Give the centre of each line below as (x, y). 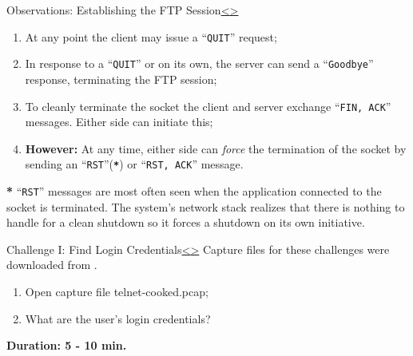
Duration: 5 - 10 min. (67, 345)
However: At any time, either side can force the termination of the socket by (216, 148)
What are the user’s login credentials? (118, 318)
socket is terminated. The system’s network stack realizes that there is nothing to (206, 206)
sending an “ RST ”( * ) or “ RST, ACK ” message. (134, 164)
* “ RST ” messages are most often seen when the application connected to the (194, 191)
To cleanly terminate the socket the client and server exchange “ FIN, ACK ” (208, 106)
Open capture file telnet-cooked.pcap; (117, 292)
